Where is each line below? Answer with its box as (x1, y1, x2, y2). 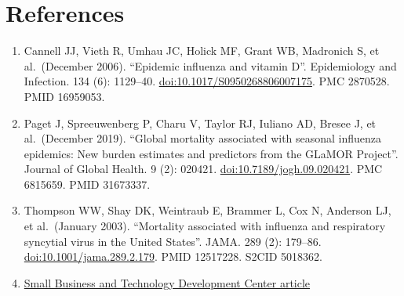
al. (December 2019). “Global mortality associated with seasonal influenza (24, 130, 382, 146)
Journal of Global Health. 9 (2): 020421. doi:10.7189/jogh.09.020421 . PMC (24, 161, 383, 177)
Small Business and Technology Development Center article (24, 274, 311, 291)
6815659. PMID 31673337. (24, 175, 151, 192)
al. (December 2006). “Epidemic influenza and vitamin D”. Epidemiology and (24, 57, 397, 74)
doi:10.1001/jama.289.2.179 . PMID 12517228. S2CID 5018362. (24, 248, 322, 265)
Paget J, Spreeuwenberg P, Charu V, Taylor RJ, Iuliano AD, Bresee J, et (24, 114, 377, 131)
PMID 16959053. (24, 88, 105, 104)
